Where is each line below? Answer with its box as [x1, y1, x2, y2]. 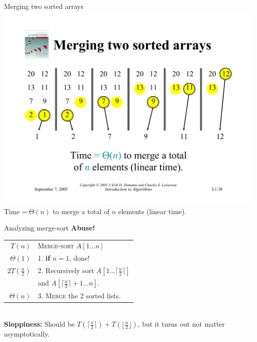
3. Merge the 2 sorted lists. [38, 290, 121, 300]
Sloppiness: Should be [4, 319, 75, 329]
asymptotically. [4, 329, 50, 339]
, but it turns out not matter [137, 319, 225, 329]
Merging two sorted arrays [4, 1, 84, 11]
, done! [69, 253, 90, 263]
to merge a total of [52, 206, 110, 216]
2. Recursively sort [38, 265, 94, 276]
